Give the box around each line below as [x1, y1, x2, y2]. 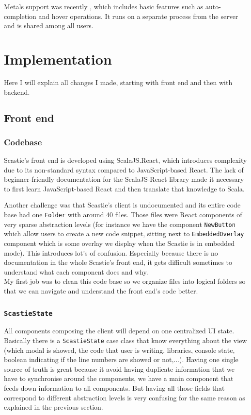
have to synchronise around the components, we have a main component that [4, 373, 234, 383]
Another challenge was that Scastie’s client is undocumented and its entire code [4, 200, 241, 210]
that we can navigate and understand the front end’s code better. [4, 286, 198, 295]
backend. [4, 86, 30, 97]
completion [4, 11, 36, 21]
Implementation [4, 49, 112, 69]
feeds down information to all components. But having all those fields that [4, 383, 225, 393]
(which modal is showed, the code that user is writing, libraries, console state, [4, 345, 235, 355]
